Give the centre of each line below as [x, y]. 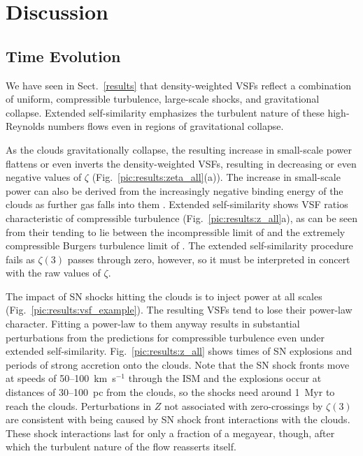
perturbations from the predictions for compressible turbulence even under [165, 337]
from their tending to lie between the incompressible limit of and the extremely [176, 231]
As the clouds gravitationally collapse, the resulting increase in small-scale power [179, 149]
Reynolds [25, 126]
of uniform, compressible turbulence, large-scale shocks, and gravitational [163, 99]
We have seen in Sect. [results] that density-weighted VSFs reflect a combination [179, 85]
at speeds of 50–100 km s [61, 378]
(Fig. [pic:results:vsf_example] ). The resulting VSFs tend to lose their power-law [179, 310]
